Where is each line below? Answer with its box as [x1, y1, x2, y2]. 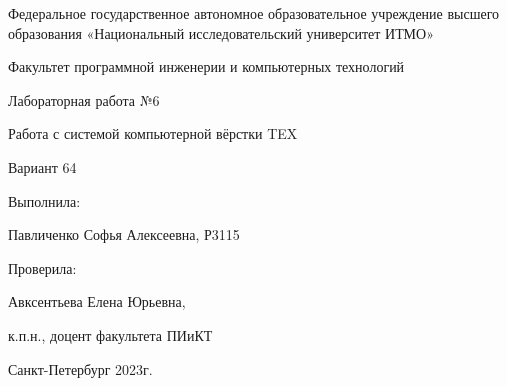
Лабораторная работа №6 [8, 89, 160, 110]
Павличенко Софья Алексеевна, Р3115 [8, 224, 240, 245]
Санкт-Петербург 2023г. [8, 358, 153, 379]
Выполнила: [8, 190, 81, 211]
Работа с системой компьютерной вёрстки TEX [8, 123, 298, 144]
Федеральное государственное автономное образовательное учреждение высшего [8, 3, 500, 23]
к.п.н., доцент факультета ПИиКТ [8, 324, 213, 345]
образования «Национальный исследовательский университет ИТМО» [8, 22, 434, 43]
